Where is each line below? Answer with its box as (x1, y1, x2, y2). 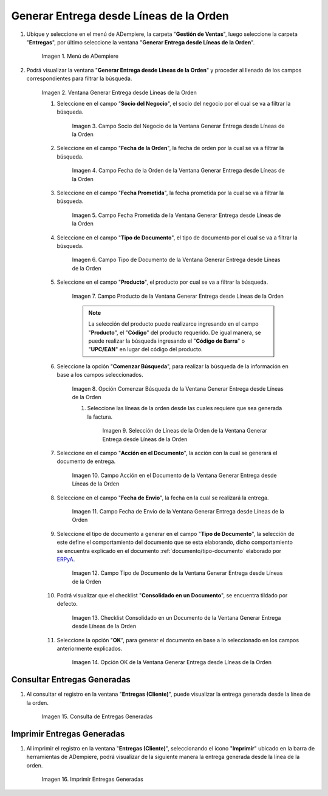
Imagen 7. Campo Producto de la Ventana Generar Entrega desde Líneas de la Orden (72, 292, 284, 300)
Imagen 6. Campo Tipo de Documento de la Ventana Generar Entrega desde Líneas (72, 256, 281, 264)
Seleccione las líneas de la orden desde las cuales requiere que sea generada (87, 405, 282, 412)
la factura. (87, 413, 113, 420)
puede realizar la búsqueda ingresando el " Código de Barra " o (88, 337, 245, 345)
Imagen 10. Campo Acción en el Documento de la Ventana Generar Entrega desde (72, 472, 277, 479)
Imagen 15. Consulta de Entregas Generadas (41, 713, 153, 720)
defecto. (56, 600, 78, 608)
